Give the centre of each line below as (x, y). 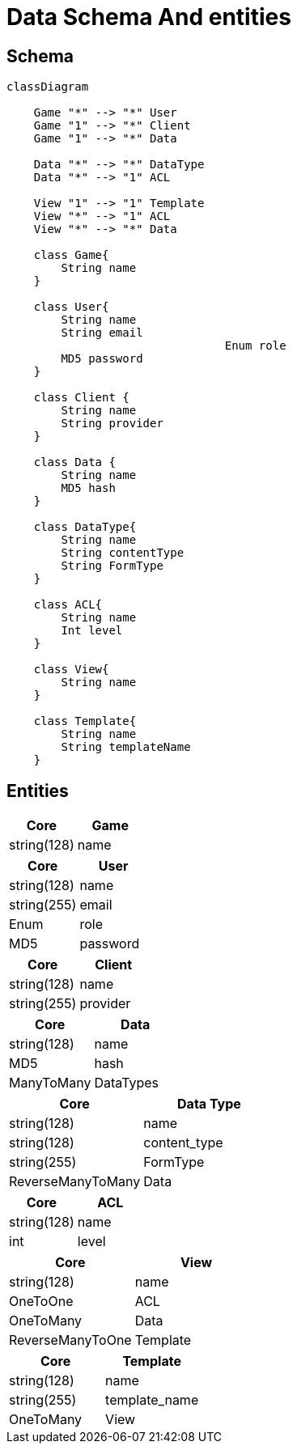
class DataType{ (85, 527)
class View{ (71, 670)
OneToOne (41, 1302)
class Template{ (85, 721)
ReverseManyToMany (75, 1182)
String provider (112, 424)
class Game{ (71, 255)
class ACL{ (68, 605)
